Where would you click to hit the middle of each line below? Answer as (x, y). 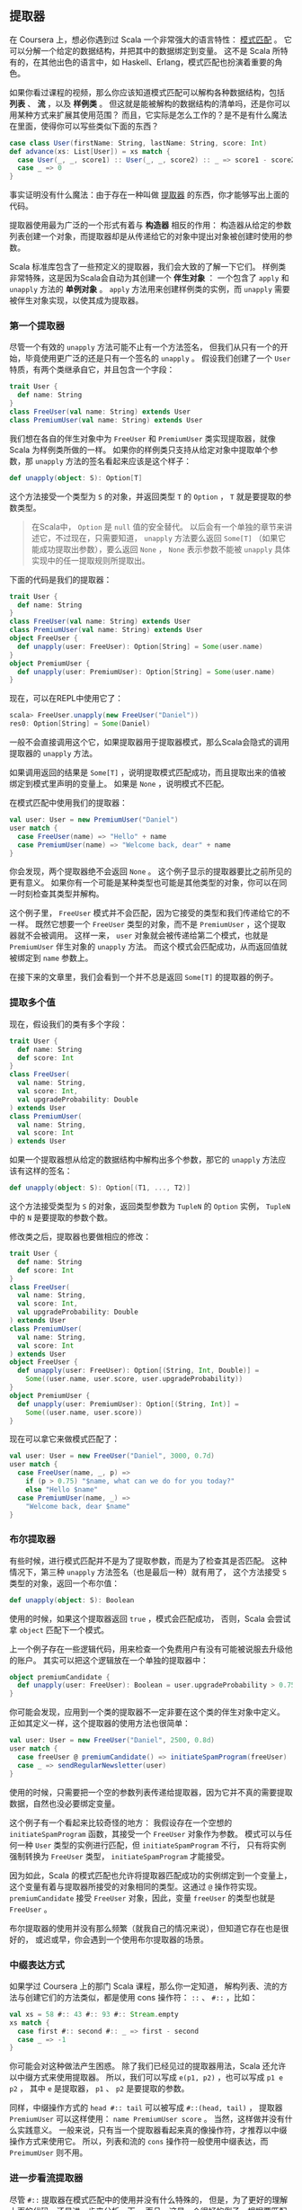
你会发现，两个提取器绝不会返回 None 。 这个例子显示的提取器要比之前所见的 (151, 871)
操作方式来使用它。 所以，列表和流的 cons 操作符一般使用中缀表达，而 (139, 2142)
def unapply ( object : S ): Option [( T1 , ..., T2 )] (100, 1188)
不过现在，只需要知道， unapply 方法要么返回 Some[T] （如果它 (170, 538)
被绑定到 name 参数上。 (51, 958)
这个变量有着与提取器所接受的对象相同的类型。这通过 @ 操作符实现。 (136, 1886)
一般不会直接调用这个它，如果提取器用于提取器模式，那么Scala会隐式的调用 (150, 742)
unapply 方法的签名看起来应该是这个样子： (113, 460)
